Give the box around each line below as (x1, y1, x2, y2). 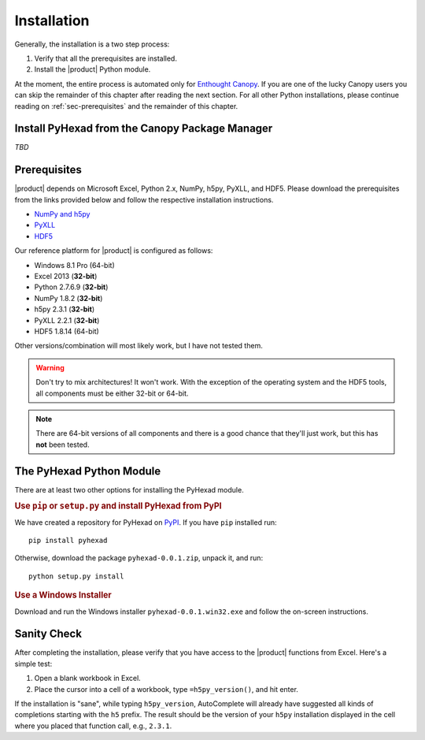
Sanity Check (14, 627, 83, 641)
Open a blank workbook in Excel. (34, 674, 141, 683)
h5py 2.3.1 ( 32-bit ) (34, 304, 95, 314)
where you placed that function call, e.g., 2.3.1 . (14, 721, 172, 731)
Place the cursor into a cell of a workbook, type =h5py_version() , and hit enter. (34, 684, 299, 694)
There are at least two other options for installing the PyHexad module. (14, 485, 244, 494)
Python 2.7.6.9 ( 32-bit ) (34, 282, 109, 292)
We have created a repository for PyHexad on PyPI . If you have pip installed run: (14, 517, 277, 527)
